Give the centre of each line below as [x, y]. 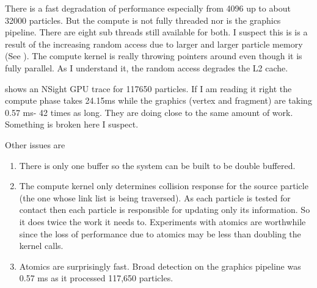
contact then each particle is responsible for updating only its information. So [165, 210]
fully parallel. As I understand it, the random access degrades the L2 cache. [147, 67]
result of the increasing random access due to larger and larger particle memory [154, 44]
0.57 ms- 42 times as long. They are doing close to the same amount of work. [149, 112]
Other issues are [35, 144]
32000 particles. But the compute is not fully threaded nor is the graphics [143, 20]
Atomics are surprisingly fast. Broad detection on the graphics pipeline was [160, 266]
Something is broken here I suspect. [72, 124]
